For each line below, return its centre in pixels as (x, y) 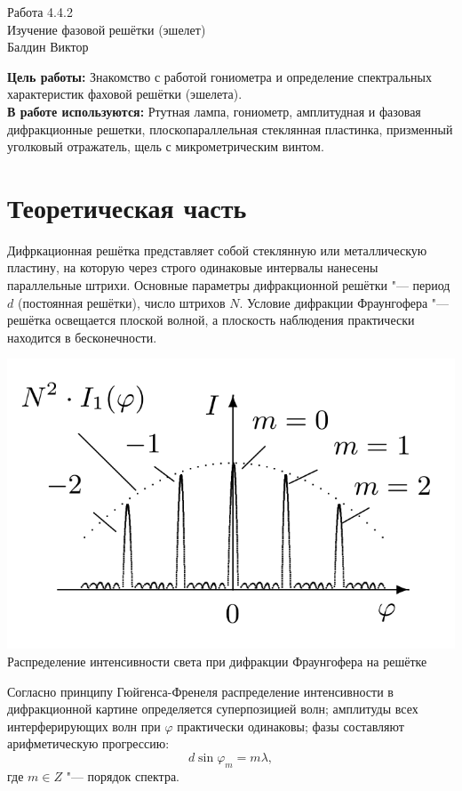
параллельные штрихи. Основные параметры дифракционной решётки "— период (229, 285)
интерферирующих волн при (84, 726)
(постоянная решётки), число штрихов (121, 302)
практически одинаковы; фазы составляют (291, 726)
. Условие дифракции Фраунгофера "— (344, 302)
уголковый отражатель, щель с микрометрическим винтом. (166, 146)
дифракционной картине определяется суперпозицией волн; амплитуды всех (213, 709)
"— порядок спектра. (123, 775)
